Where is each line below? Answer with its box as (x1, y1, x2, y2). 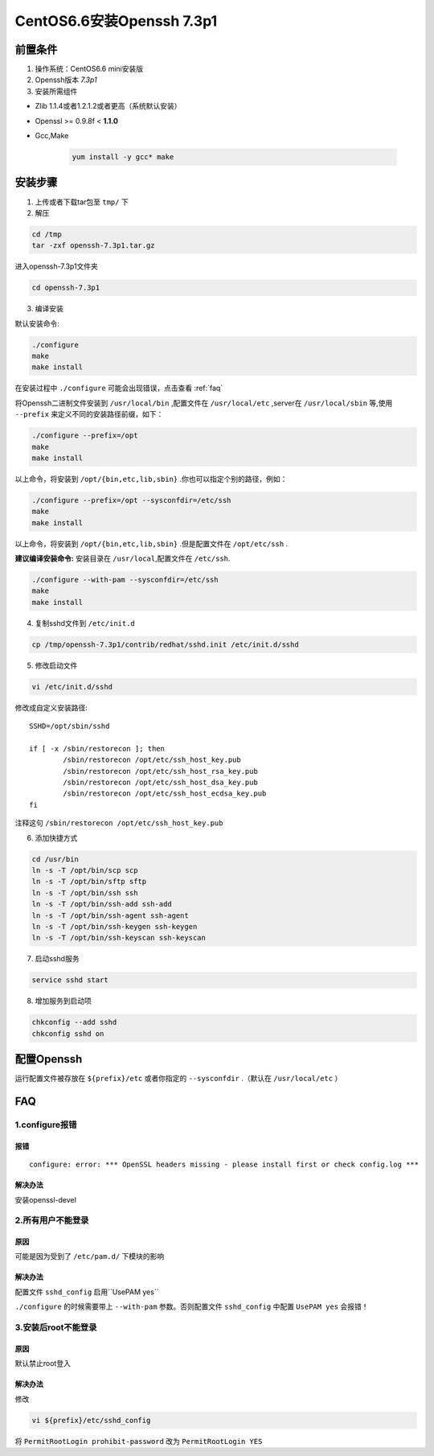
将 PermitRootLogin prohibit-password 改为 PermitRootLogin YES (14, 1436, 263, 1446)
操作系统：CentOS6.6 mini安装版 (35, 64, 144, 74)
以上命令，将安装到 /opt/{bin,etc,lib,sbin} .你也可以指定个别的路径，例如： (14, 474, 288, 483)
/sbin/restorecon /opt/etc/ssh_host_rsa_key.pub (63, 767, 259, 775)
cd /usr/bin (31, 854, 80, 864)
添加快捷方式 (35, 833, 78, 842)
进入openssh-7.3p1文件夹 (14, 261, 98, 271)
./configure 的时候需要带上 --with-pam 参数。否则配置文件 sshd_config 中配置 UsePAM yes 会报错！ (14, 1302, 369, 1311)
